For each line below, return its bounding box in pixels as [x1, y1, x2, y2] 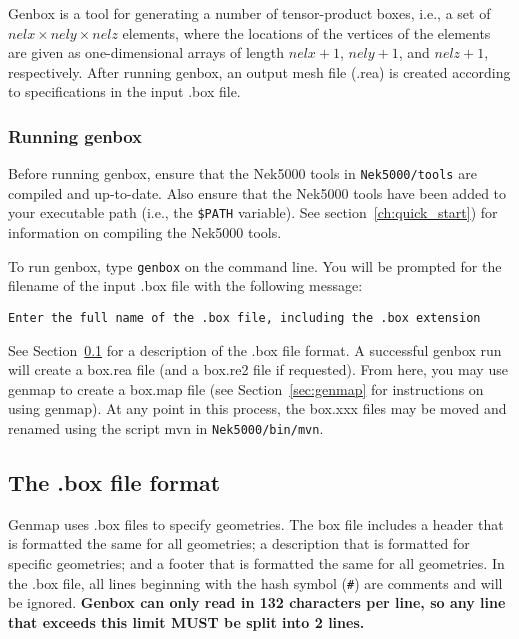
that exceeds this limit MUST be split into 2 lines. [8, 611, 365, 632]
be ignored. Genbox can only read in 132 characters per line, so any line [8, 592, 506, 613]
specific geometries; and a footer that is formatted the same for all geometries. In [8, 553, 505, 574]
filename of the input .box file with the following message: [8, 275, 363, 296]
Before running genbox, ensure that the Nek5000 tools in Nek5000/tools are [8, 163, 477, 184]
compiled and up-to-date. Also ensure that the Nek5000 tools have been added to [8, 182, 507, 203]
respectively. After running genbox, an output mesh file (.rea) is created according [8, 61, 511, 82]
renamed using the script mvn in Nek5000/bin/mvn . [8, 417, 324, 438]
